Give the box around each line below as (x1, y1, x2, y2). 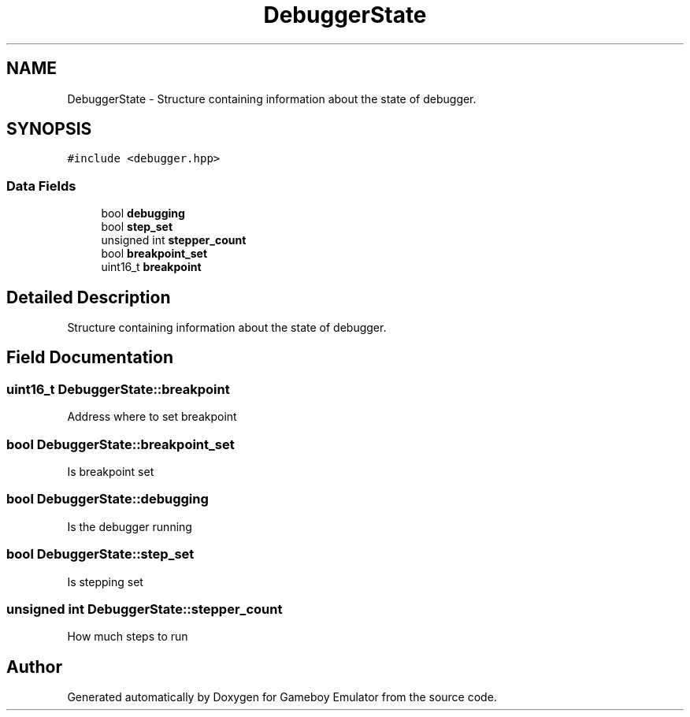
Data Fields (6, 177, 76, 194)
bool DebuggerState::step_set (6, 546, 195, 563)
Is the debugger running (67, 519, 192, 533)
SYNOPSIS (6, 119, 92, 139)
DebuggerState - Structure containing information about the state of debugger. (67, 91, 477, 106)
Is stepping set (67, 574, 143, 589)
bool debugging (101, 206, 185, 221)
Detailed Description (6, 287, 171, 307)
